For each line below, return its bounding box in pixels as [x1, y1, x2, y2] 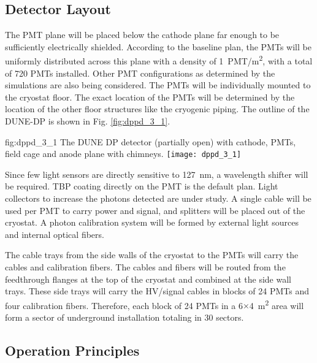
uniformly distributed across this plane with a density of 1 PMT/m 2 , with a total [5, 53, 313, 67]
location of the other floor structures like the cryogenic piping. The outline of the [5, 102, 310, 115]
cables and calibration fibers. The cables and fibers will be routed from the [5, 261, 286, 273]
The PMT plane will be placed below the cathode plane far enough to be [5, 28, 280, 41]
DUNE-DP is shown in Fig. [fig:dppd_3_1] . [5, 115, 170, 128]
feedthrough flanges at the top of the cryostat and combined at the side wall [5, 272, 291, 285]
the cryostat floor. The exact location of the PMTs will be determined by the [5, 90, 295, 103]
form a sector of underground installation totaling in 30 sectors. [5, 311, 244, 324]
